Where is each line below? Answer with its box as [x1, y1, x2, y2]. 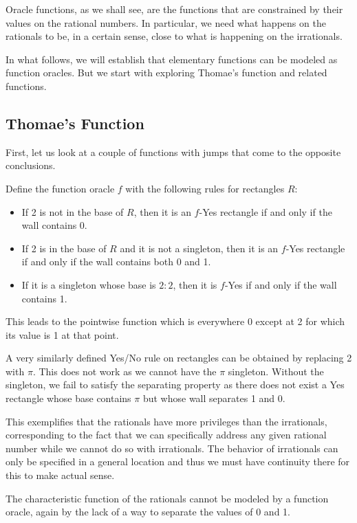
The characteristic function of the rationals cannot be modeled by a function [6, 491, 329, 505]
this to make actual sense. [6, 468, 115, 482]
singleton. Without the [228, 364, 324, 378]
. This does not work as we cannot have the [32, 364, 217, 378]
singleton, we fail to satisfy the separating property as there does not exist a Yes [6, 377, 345, 392]
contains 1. [21, 291, 67, 305]
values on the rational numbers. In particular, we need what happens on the [6, 15, 326, 30]
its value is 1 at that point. [6, 327, 119, 342]
